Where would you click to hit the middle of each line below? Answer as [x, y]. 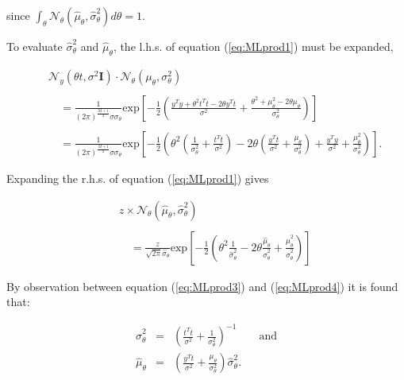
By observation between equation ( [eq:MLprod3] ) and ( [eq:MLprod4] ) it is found [202, 286]
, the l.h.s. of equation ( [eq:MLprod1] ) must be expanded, [253, 46]
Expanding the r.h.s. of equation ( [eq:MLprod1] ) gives [138, 178]
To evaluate [35, 46]
